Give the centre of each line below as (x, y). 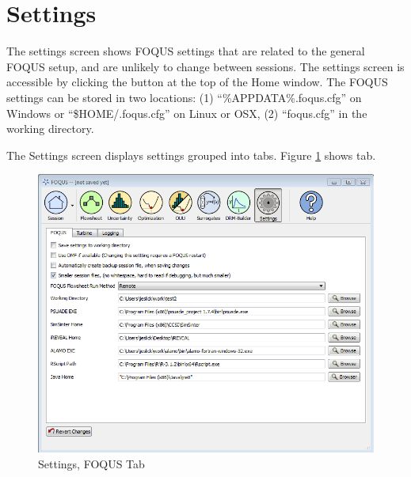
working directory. (50, 129)
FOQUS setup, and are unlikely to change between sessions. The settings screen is (205, 66)
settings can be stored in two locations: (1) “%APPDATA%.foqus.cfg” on (184, 97)
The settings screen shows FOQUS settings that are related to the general (186, 51)
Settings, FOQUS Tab (91, 463)
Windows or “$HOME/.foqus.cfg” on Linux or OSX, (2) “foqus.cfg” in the (187, 113)
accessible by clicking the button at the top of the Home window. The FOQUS (197, 82)
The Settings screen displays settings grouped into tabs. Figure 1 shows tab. (191, 155)
